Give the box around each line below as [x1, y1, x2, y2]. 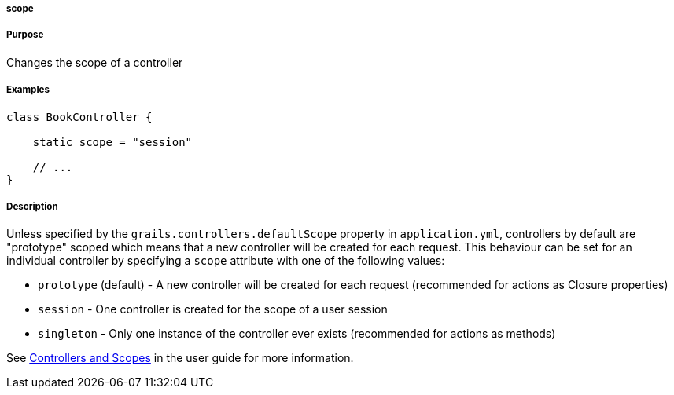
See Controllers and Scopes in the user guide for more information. [6, 351, 354, 365]
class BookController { [6, 110, 153, 123]
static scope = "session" [32, 135, 193, 148]
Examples [6, 84, 50, 96]
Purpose [6, 29, 44, 41]
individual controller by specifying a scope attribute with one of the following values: [6, 254, 445, 268]
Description [6, 200, 58, 212]
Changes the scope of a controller [6, 55, 183, 69]
